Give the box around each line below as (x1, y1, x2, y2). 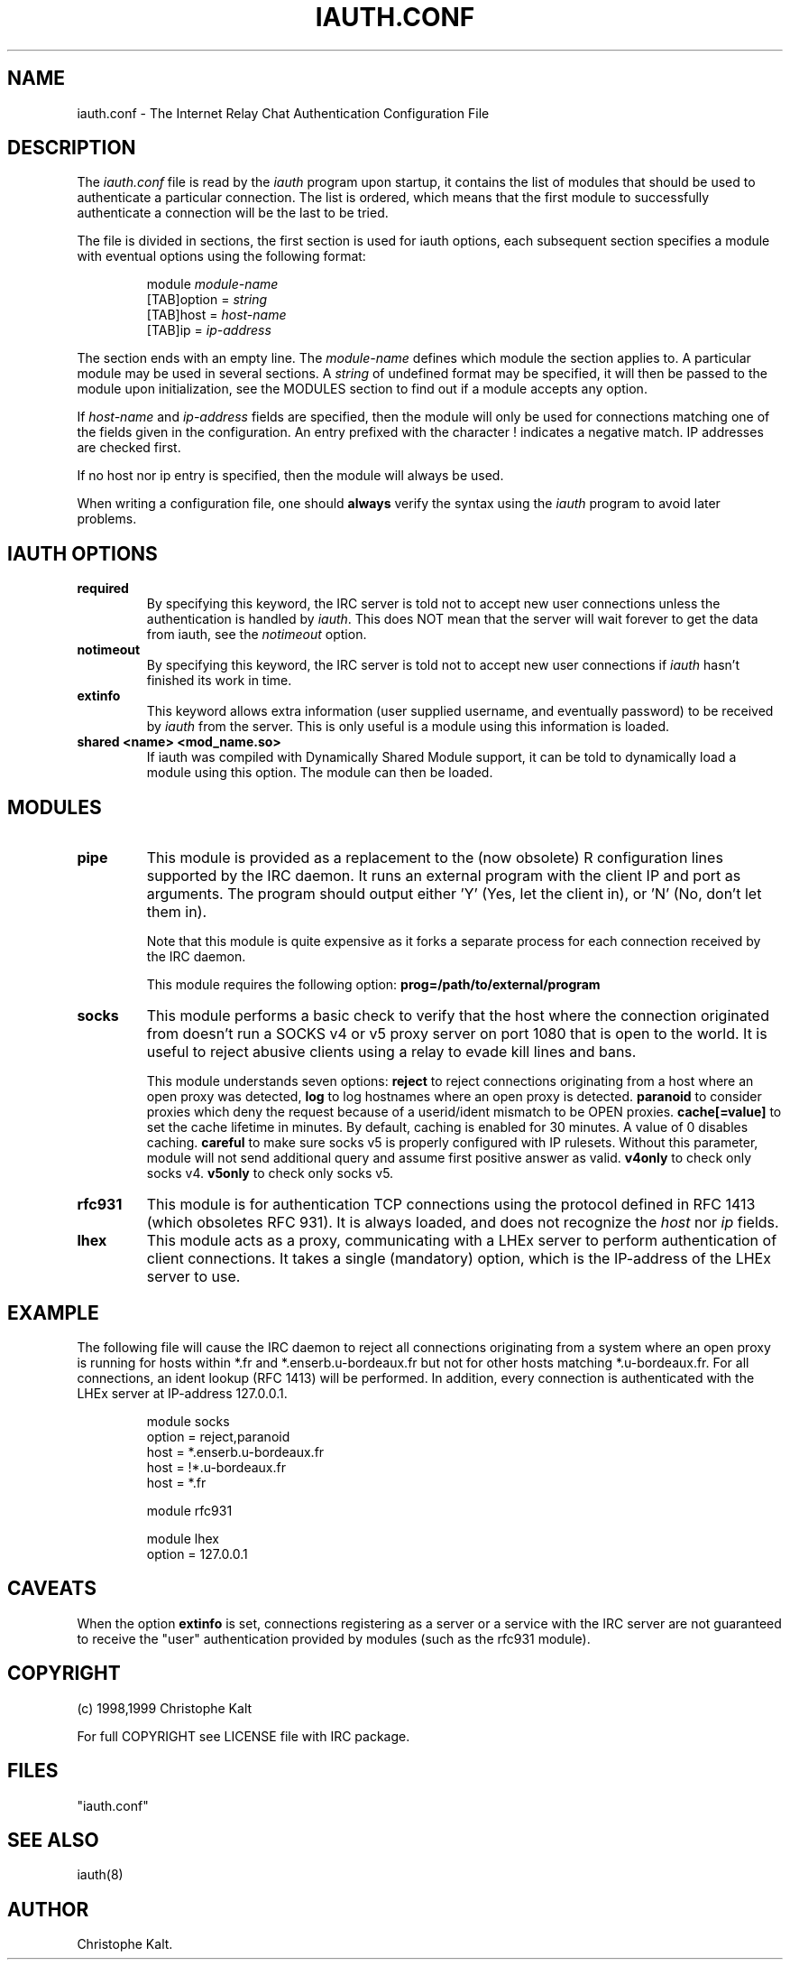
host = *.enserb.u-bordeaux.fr (146, 1443, 325, 1460)
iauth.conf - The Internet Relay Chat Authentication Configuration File (77, 105, 490, 121)
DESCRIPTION (7, 136, 136, 160)
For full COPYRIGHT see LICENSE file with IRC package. (77, 1728, 410, 1744)
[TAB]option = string (146, 292, 268, 308)
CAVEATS (7, 1577, 96, 1600)
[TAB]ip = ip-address (146, 322, 271, 338)
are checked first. (77, 440, 181, 456)
